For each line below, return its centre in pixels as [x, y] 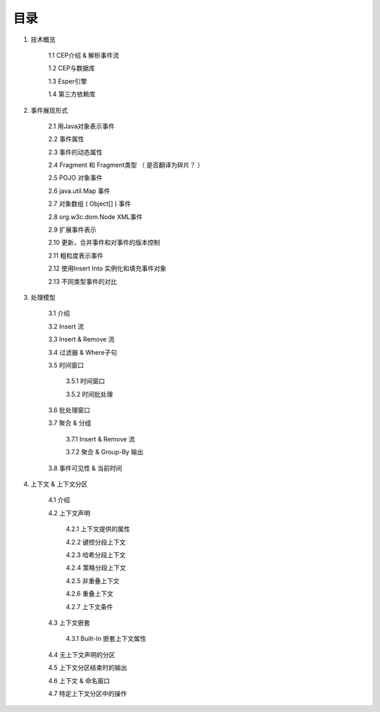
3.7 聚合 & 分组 [70, 423]
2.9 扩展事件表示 [72, 230]
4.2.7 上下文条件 [89, 606]
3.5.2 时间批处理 [89, 394]
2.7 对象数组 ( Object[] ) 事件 [90, 204]
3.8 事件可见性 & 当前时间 [85, 468]
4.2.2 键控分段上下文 [96, 542]
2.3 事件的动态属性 [75, 152]
